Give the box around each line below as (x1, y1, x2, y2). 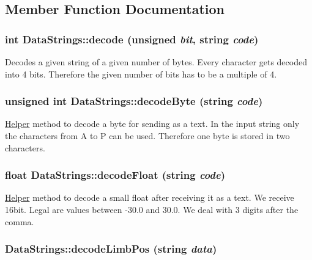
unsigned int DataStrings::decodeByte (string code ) (5, 93, 263, 109)
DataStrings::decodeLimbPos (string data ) (5, 241, 217, 256)
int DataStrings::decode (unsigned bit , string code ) (5, 31, 259, 46)
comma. (5, 215, 34, 228)
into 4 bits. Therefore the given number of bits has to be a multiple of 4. (5, 67, 277, 80)
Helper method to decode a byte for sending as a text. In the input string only (5, 117, 300, 130)
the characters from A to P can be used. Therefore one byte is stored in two (5, 129, 290, 142)
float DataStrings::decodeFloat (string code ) (5, 167, 226, 182)
